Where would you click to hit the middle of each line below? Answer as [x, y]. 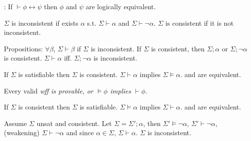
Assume [16, 123]
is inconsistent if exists [45, 23]
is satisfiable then [44, 74]
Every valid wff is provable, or [49, 90]
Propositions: [24, 48]
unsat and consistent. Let [74, 123]
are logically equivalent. [121, 6]
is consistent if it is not [200, 23]
